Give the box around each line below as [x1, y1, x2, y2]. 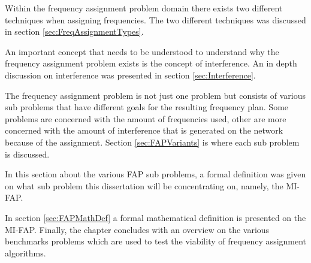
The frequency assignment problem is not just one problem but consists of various [5, 89, 306, 101]
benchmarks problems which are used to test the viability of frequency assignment [5, 235, 307, 247]
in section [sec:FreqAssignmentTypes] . [5, 25, 144, 38]
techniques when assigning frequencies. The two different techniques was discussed [5, 13, 306, 26]
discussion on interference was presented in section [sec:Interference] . [5, 68, 256, 81]
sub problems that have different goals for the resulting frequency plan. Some [5, 101, 289, 113]
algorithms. [5, 246, 46, 259]
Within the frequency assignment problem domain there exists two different [5, 2, 283, 14]
